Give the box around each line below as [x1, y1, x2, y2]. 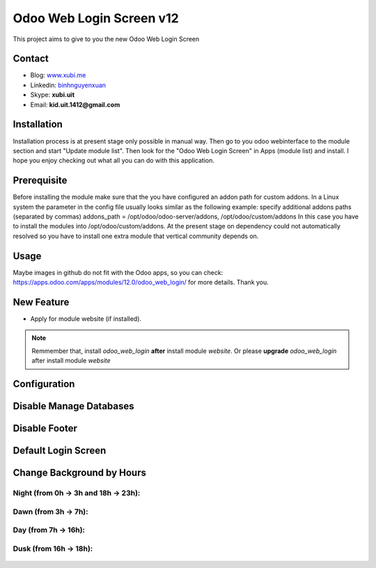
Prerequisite [13, 175, 68, 187]
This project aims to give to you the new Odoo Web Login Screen [13, 35, 200, 43]
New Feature [13, 296, 70, 308]
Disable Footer [13, 423, 78, 434]
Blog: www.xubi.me [30, 71, 86, 79]
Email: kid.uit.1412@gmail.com [30, 100, 120, 109]
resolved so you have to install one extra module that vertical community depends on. [13, 232, 259, 240]
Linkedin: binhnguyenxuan [30, 81, 107, 89]
